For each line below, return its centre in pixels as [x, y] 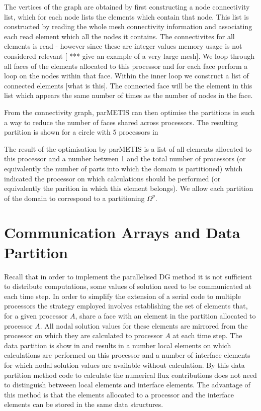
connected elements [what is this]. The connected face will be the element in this [128, 85]
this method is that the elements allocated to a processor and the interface [119, 394]
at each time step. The [207, 335]
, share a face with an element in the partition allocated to [165, 315]
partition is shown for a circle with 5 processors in [81, 132]
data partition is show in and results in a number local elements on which [118, 345]
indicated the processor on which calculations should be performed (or [112, 178]
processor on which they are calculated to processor [83, 335]
